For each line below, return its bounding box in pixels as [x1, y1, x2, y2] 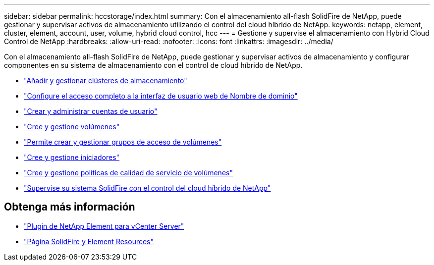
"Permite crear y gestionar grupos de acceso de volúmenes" [24, 138, 222, 146]
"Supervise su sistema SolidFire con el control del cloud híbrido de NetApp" [24, 184, 271, 192]
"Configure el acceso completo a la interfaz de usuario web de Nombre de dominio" [24, 92, 298, 100]
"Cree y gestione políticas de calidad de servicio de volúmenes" [24, 168, 233, 177]
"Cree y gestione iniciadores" [24, 153, 120, 161]
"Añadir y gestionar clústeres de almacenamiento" [24, 76, 187, 85]
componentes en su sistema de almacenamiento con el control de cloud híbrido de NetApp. [4, 61, 303, 69]
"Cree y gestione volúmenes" [24, 122, 120, 131]
